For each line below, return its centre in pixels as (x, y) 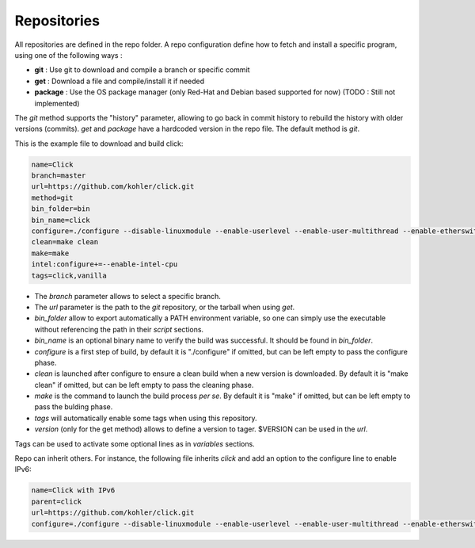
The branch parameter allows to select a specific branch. (128, 296)
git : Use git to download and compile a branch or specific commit (142, 70)
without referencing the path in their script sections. (119, 329)
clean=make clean (65, 242)
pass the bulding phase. (74, 407)
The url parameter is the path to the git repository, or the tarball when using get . (165, 307)
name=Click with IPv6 (73, 491)
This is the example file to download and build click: (99, 144)
